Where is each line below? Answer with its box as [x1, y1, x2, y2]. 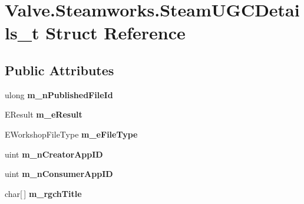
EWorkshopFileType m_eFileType [5, 128, 138, 140]
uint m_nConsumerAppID [5, 168, 113, 180]
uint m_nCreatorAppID [5, 148, 103, 160]
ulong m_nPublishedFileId [5, 88, 113, 101]
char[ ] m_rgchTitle [5, 187, 82, 199]
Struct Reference [45, 21, 186, 45]
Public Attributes [5, 61, 114, 79]
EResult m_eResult [5, 108, 82, 121]
